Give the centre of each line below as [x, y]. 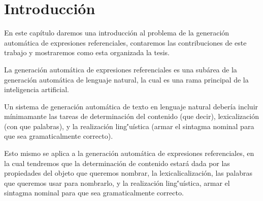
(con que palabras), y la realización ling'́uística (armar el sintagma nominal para [129, 126]
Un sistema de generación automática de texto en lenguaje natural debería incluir [131, 106]
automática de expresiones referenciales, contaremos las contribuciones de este [125, 42]
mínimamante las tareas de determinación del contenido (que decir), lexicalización [131, 116]
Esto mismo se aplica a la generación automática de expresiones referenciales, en [129, 153]
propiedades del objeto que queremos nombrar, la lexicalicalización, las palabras [128, 173]
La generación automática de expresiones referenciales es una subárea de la [121, 69]
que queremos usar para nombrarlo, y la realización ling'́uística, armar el [117, 183]
